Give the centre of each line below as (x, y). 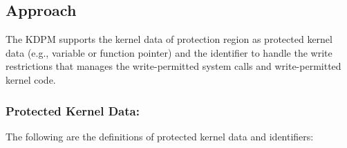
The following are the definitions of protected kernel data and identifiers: (160, 136)
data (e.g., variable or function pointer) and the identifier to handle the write (169, 52)
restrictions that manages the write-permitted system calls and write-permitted (173, 66)
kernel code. (31, 79)
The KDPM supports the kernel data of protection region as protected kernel (169, 39)
